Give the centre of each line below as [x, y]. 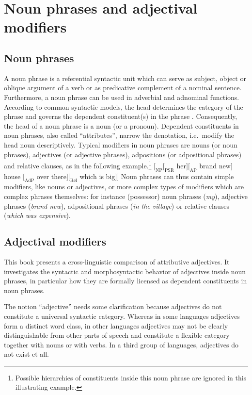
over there [51, 176]
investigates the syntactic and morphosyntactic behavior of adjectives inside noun [125, 271]
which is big [97, 176]
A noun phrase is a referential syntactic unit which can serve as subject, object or [125, 78]
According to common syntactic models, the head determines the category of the [124, 107]
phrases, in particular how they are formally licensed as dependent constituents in [126, 281]
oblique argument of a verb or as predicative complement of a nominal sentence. [123, 88]
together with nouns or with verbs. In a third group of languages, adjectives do [121, 344]
